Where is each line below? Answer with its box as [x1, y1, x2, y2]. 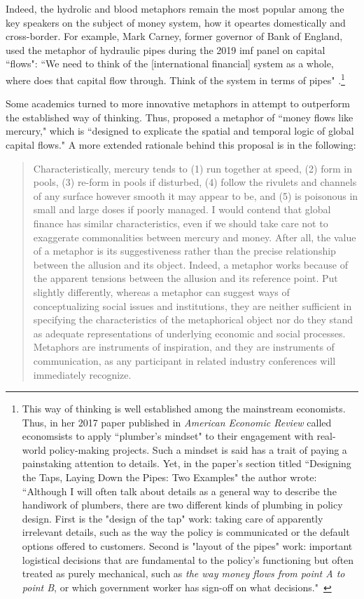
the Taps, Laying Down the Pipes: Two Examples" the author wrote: [22, 470, 317, 485]
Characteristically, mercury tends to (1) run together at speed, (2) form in [33, 161, 352, 175]
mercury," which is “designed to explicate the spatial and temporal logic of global [6, 123, 354, 138]
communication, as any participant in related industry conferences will [33, 353, 336, 368]
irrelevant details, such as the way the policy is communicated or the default [22, 525, 350, 539]
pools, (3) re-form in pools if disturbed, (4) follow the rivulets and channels [33, 175, 357, 189]
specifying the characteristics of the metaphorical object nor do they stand [33, 312, 353, 327]
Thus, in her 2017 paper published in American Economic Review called [22, 415, 332, 429]
